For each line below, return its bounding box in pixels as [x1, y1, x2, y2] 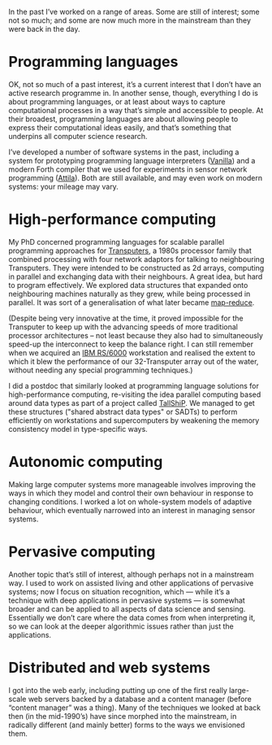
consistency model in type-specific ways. [8, 424, 148, 433]
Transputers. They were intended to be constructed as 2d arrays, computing [8, 263, 265, 272]
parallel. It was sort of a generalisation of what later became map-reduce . [8, 297, 255, 307]
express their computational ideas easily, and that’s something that [8, 122, 231, 133]
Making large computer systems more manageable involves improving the [8, 479, 256, 489]
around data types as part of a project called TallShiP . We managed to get [8, 398, 256, 407]
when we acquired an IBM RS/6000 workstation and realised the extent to [8, 347, 256, 357]
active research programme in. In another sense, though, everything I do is [8, 88, 258, 98]
